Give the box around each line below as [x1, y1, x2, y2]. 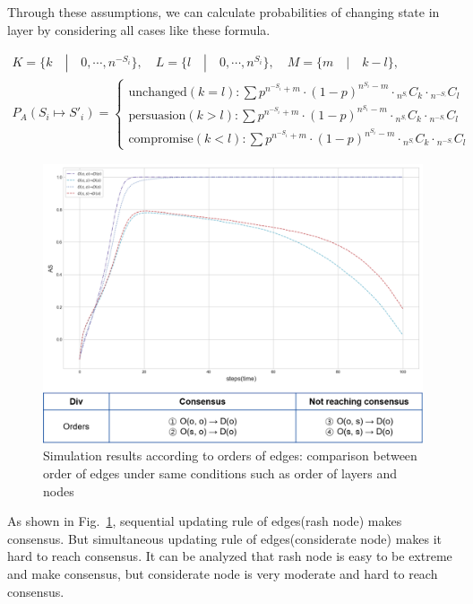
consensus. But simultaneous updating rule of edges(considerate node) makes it [7, 529, 443, 547]
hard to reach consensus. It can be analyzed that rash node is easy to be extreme [7, 547, 452, 565]
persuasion [128, 109, 186, 122]
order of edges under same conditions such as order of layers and [43, 464, 398, 483]
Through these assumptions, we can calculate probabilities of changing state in [7, 3, 440, 21]
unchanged [128, 85, 187, 99]
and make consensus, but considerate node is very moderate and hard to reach [7, 564, 438, 582]
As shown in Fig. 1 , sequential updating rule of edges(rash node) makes [7, 512, 402, 530]
